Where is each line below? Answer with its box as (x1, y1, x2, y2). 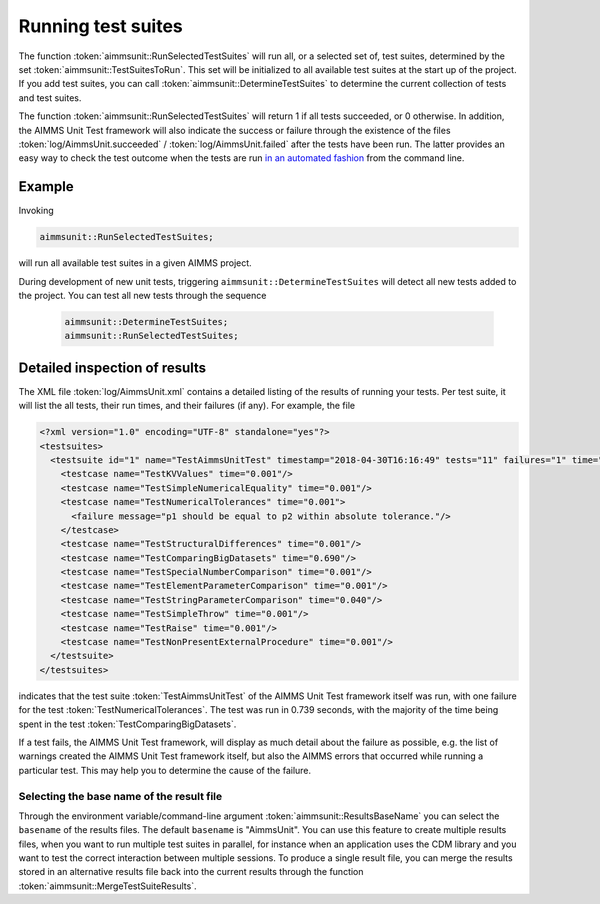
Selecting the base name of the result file (18, 789, 223, 803)
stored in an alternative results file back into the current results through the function (18, 866, 364, 878)
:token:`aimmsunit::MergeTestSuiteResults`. (18, 880, 197, 892)
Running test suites (18, 15, 184, 37)
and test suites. (18, 91, 82, 104)
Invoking (18, 205, 54, 217)
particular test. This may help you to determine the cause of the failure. (18, 764, 312, 776)
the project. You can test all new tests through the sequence (18, 289, 267, 301)
